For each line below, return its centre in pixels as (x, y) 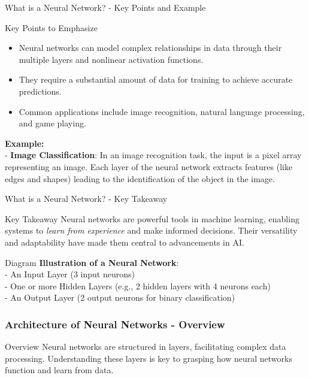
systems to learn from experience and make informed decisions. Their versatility (151, 230)
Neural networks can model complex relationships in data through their (150, 48)
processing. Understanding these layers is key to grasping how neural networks (149, 358)
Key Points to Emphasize (51, 27)
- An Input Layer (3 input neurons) (70, 274)
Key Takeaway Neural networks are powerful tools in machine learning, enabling (152, 218)
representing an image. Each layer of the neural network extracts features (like (149, 166)
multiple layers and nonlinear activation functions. (111, 59)
